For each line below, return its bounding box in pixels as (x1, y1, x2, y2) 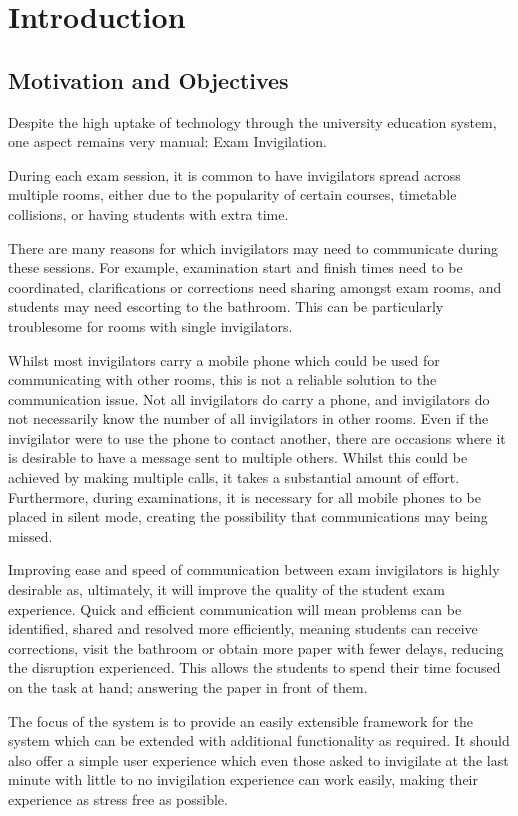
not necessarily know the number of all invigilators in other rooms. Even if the (8, 408, 489, 429)
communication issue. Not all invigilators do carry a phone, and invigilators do (8, 388, 490, 409)
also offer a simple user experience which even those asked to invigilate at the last (8, 749, 509, 770)
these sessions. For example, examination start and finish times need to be (8, 257, 463, 278)
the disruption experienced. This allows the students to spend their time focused (8, 657, 501, 678)
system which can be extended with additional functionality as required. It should (8, 730, 510, 751)
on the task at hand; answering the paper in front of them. (8, 677, 368, 698)
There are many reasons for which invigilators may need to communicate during (8, 237, 499, 258)
